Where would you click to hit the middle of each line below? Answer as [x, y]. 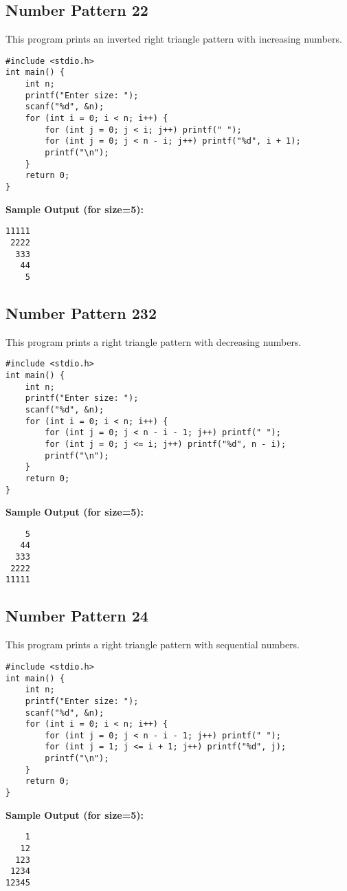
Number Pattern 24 [77, 616]
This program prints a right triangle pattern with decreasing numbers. [154, 341]
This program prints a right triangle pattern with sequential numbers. [153, 645]
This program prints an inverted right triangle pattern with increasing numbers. [174, 39]
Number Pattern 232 [81, 312]
